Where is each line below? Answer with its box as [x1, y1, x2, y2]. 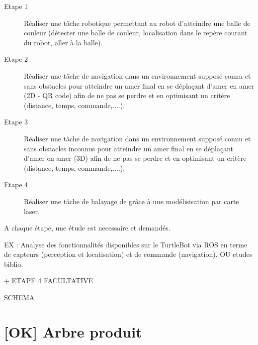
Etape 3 [4, 116, 28, 127]
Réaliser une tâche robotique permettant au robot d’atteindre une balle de [24, 17, 251, 28]
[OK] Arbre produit [4, 321, 142, 342]
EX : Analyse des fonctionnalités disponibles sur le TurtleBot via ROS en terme [4, 239, 248, 249]
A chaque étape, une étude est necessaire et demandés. [4, 223, 171, 233]
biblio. [4, 258, 23, 269]
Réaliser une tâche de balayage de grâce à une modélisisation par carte [24, 196, 239, 206]
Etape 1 [4, 1, 28, 11]
